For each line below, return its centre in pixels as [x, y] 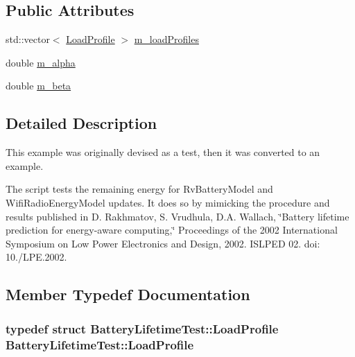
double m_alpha [41, 62]
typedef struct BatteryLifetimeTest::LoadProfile [142, 328]
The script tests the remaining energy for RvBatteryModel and [139, 189]
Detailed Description [81, 123]
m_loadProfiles [166, 39]
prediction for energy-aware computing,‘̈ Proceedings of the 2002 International [172, 230]
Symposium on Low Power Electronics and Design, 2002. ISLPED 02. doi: [163, 243]
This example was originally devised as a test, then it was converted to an [163, 152]
